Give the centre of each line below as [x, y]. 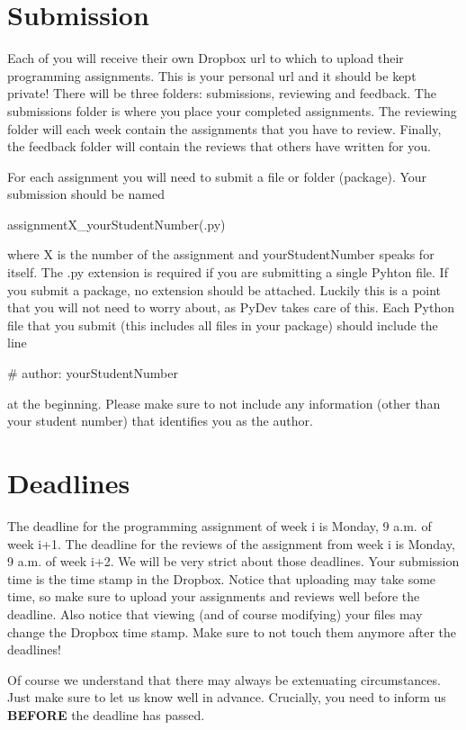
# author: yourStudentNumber [93, 373]
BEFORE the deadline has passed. [106, 714]
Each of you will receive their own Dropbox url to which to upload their [206, 58]
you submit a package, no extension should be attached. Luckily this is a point [224, 289]
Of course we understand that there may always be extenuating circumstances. [224, 679]
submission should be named [86, 194]
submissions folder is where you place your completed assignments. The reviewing [232, 110]
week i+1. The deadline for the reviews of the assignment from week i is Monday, [231, 543]
